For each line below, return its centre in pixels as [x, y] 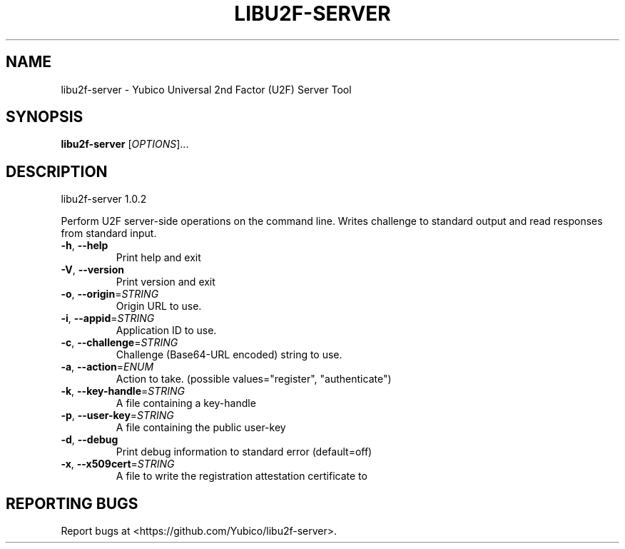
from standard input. [109, 233]
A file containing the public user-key [201, 428]
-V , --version [92, 270]
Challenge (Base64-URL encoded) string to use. [229, 355]
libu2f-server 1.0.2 [104, 199]
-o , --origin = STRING [110, 294]
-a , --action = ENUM [107, 367]
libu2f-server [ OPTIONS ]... [125, 144]
